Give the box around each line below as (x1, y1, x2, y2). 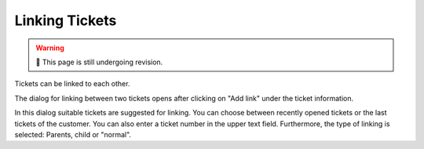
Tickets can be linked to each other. (14, 79, 130, 89)
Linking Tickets (14, 12, 117, 29)
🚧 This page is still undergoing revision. (35, 57, 163, 67)
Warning (35, 43, 64, 53)
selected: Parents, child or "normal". (14, 129, 132, 139)
